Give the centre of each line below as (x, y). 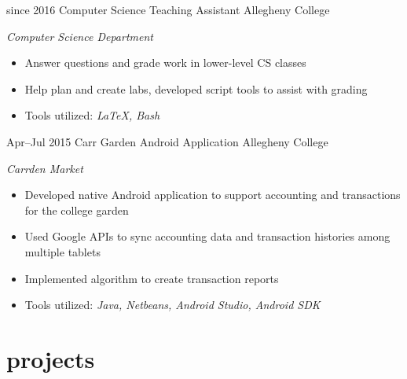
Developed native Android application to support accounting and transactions (213, 195)
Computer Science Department (80, 36)
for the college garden (77, 210)
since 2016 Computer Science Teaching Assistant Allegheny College (168, 9)
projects (51, 358)
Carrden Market (45, 168)
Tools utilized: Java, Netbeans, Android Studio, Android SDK (172, 305)
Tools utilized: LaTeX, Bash (92, 115)
